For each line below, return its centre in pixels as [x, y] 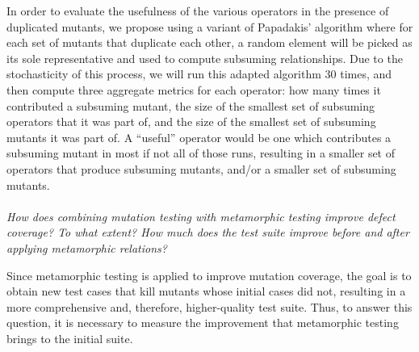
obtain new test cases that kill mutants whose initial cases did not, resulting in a [206, 291]
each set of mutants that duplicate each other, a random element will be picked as [209, 42]
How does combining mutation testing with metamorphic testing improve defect [201, 216]
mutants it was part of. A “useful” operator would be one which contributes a [199, 137]
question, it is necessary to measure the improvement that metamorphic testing [203, 323]
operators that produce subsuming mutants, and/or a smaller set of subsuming [201, 168]
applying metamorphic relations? [87, 247]
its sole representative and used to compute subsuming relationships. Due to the [205, 58]
